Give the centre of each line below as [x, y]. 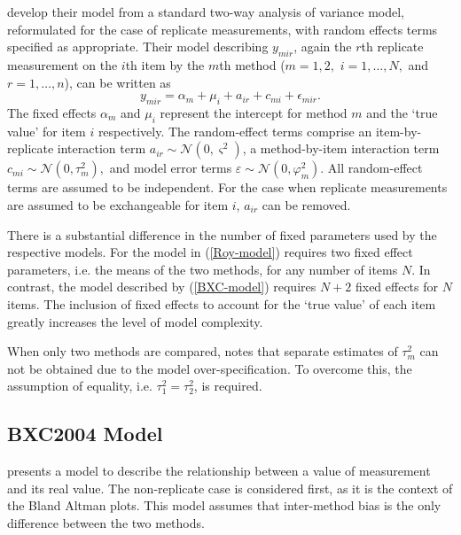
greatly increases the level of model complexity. [135, 321]
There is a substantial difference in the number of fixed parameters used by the [222, 234]
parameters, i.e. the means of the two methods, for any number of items [203, 269]
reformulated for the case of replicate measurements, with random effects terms [223, 29]
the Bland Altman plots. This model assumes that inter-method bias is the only [224, 505]
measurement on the [63, 64]
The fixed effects [52, 112]
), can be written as [117, 82]
